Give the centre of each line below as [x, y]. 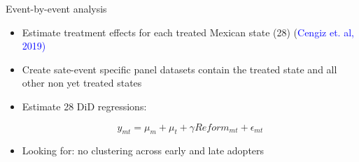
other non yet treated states [82, 83]
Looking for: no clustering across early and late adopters [143, 150]
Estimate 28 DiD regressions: [84, 106]
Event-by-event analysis [56, 8]
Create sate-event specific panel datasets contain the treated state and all [179, 69]
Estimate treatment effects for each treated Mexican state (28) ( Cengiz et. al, [188, 32]
